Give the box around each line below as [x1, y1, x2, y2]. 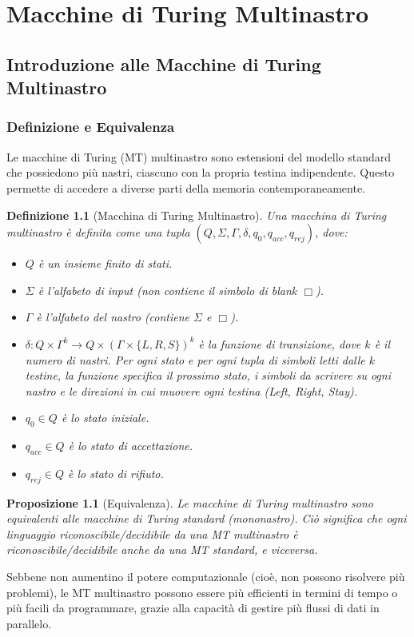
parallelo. [6, 615, 52, 631]
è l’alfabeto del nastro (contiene [36, 309, 190, 325]
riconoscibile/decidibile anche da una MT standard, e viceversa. [6, 541, 318, 558]
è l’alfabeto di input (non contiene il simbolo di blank [38, 281, 297, 298]
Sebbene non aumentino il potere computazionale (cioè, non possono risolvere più [6, 568, 405, 585]
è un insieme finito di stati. [38, 255, 173, 272]
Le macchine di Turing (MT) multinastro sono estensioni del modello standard [6, 148, 391, 165]
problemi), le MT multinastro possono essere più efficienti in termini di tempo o [6, 583, 398, 600]
